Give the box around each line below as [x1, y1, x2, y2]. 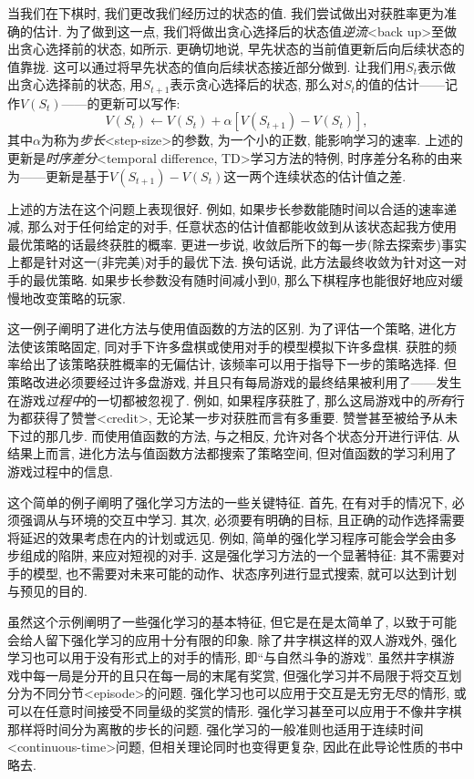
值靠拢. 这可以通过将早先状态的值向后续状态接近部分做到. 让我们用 [7, 56, 407, 76]
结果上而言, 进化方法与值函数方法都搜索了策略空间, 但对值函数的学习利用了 [7, 444, 458, 463]
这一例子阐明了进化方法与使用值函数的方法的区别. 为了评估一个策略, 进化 [7, 319, 445, 338]
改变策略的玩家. [32, 288, 126, 307]
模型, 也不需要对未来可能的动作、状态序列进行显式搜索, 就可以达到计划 [32, 563, 458, 582]
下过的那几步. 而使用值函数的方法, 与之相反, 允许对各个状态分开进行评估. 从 [7, 425, 460, 445]
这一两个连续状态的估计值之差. [223, 166, 407, 185]
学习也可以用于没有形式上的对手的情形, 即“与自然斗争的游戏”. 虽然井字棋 [7, 648, 442, 667]
